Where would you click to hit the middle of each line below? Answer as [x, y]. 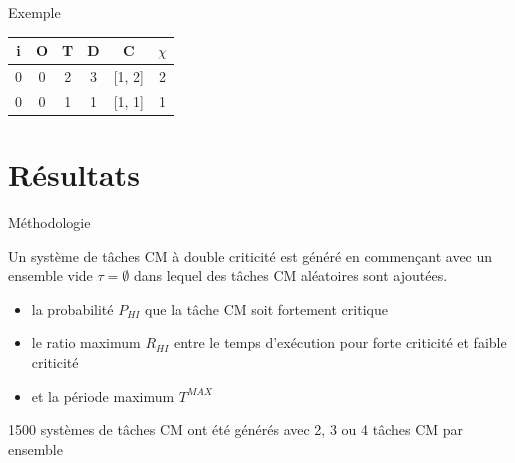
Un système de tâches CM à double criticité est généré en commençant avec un [250, 255]
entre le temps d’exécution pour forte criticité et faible [340, 342]
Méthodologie [49, 222]
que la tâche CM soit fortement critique [266, 308]
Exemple [34, 12]
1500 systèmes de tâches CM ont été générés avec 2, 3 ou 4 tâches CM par [236, 429]
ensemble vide [50, 275]
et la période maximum [103, 395]
